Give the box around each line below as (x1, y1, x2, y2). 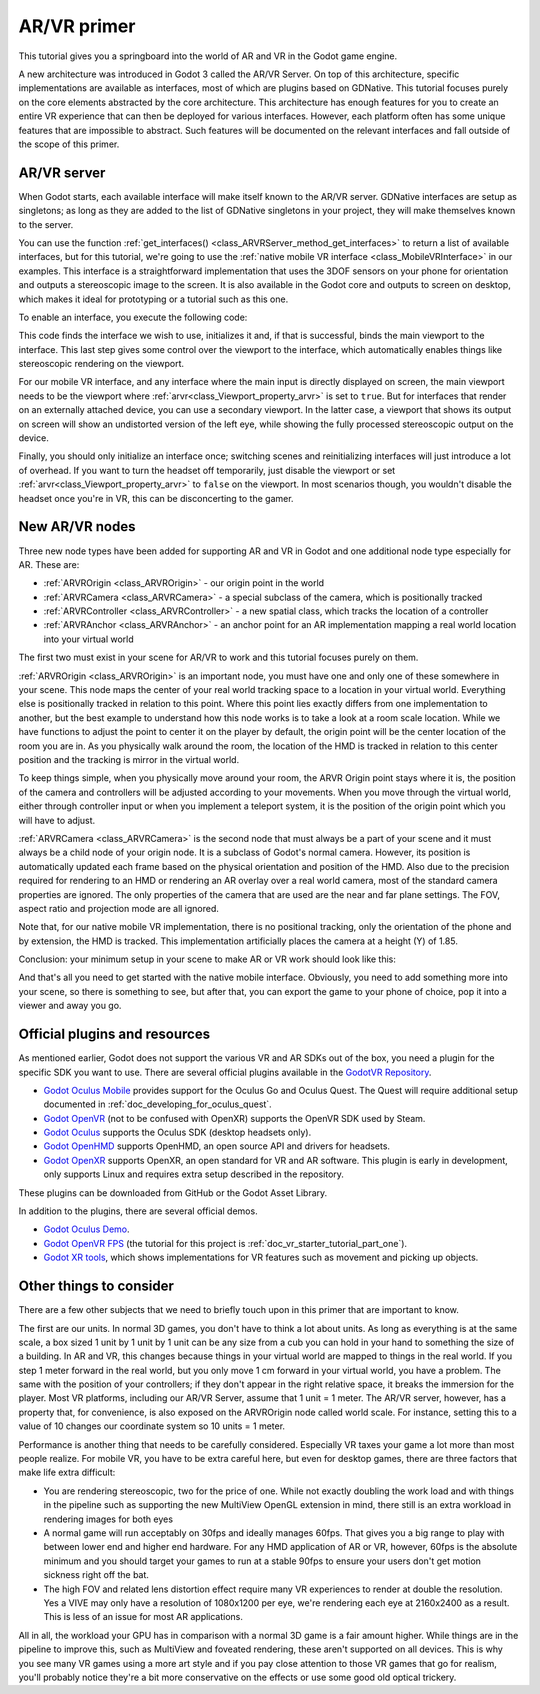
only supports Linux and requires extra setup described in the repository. (43, 1168, 345, 1180)
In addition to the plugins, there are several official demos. (18, 1205, 259, 1217)
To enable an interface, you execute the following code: (18, 311, 248, 323)
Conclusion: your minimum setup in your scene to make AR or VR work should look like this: (18, 953, 397, 965)
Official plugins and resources (18, 1026, 210, 1043)
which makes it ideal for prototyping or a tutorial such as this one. (18, 293, 289, 305)
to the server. (18, 218, 74, 230)
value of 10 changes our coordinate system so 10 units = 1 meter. (18, 1420, 285, 1432)
